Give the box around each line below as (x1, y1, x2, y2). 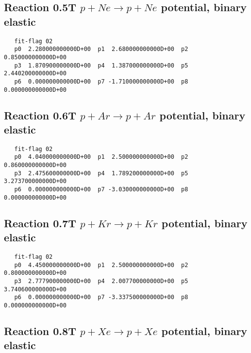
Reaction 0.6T (4, 107, 76, 122)
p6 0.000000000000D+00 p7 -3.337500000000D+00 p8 (14, 294, 188, 301)
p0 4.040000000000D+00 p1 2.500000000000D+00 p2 (14, 153, 188, 161)
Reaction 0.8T (4, 323, 76, 338)
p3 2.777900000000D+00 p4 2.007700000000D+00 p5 (14, 277, 188, 285)
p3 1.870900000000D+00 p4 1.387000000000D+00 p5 (14, 62, 188, 69)
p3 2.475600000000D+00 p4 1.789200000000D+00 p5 (14, 169, 188, 177)
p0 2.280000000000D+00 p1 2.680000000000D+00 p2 (14, 46, 188, 53)
